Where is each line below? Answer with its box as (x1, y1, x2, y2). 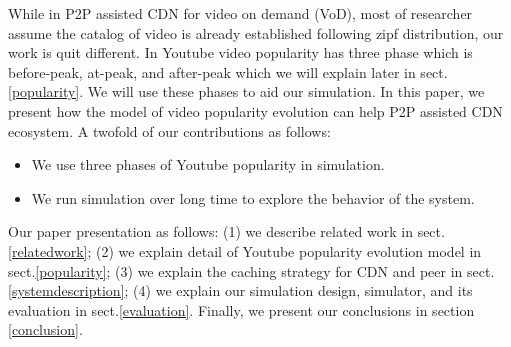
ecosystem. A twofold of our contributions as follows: (8, 120, 331, 141)
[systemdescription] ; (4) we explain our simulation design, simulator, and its (8, 280, 473, 301)
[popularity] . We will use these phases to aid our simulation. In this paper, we (8, 81, 485, 102)
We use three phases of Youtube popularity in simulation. (31, 154, 385, 175)
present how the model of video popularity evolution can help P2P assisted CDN (8, 100, 503, 121)
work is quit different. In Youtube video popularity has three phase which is (8, 42, 473, 63)
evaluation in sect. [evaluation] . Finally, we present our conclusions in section (8, 299, 475, 320)
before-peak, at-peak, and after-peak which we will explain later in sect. (8, 61, 448, 82)
